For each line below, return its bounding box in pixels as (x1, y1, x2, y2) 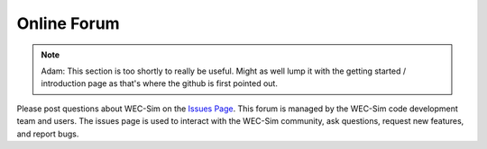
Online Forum (16, 13, 121, 33)
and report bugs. (16, 128, 79, 139)
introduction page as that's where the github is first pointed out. (41, 78, 279, 89)
